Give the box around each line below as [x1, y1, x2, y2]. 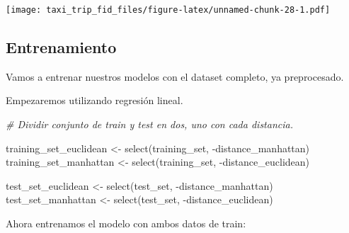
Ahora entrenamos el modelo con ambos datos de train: [6, 216, 246, 231]
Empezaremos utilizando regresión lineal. [6, 93, 183, 108]
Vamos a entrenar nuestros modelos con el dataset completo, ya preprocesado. [6, 69, 344, 84]
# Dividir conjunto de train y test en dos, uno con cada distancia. [6, 117, 293, 132]
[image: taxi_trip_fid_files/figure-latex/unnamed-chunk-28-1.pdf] [6, 5, 331, 15]
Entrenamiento [6, 36, 117, 58]
